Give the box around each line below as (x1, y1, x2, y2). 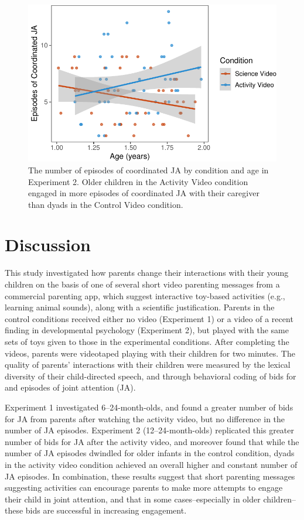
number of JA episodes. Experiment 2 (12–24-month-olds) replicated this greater (5, 424, 295, 436)
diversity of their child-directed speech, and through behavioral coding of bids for (5, 370, 296, 382)
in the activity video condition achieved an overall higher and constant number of (5, 458, 298, 470)
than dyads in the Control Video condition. (28, 198, 183, 210)
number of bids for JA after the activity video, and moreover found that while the (5, 435, 299, 447)
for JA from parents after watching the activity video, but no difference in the (5, 412, 285, 425)
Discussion (5, 232, 91, 256)
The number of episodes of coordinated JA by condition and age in (28, 163, 269, 176)
